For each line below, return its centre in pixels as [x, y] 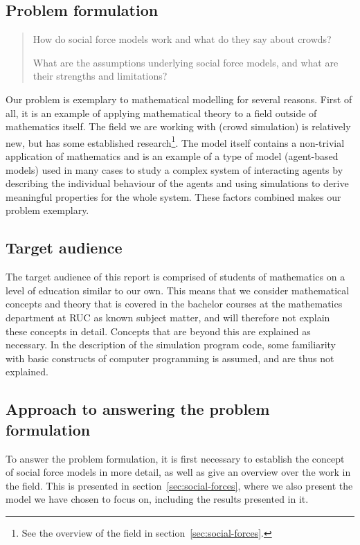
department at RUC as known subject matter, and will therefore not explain [168, 317]
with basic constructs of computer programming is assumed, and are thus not [170, 358]
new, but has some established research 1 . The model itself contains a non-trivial [175, 141]
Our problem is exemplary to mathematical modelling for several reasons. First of [179, 99]
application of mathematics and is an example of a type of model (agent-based [172, 156]
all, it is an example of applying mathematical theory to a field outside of [161, 113]
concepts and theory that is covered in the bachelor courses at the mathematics [174, 304]
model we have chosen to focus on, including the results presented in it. [157, 499]
